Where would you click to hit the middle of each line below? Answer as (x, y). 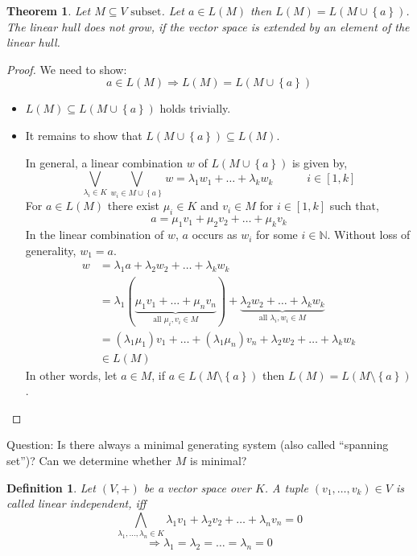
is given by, (320, 162)
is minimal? (218, 460)
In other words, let (71, 375)
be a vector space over (197, 487)
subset (146, 12)
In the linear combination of (95, 235)
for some (277, 235)
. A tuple (286, 487)
